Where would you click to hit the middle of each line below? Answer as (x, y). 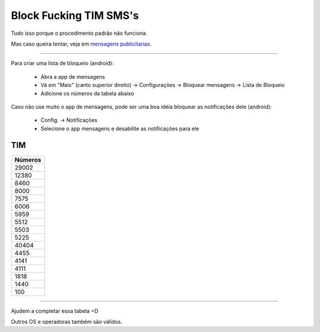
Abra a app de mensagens (73, 76)
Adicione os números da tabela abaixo (87, 93)
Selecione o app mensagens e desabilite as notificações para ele (120, 128)
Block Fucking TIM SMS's (75, 15)
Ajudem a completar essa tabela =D (55, 311)
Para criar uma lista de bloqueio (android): (62, 63)
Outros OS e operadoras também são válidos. (67, 321)
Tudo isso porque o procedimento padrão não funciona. (79, 33)
